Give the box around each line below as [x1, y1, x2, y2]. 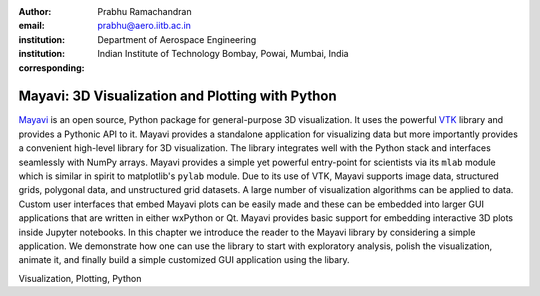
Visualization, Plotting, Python [18, 272, 142, 284]
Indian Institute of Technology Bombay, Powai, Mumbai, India [97, 48, 349, 60]
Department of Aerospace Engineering [97, 33, 257, 45]
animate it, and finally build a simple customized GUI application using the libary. [18, 254, 350, 266]
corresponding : [18, 61, 85, 74]
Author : [18, 6, 52, 17]
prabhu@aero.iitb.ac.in [97, 20, 192, 32]
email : [18, 20, 45, 32]
